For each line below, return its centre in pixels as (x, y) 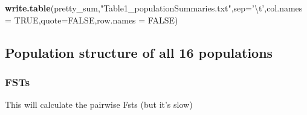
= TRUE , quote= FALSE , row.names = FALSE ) (92, 20)
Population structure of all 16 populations (139, 52)
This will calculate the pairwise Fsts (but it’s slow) (99, 104)
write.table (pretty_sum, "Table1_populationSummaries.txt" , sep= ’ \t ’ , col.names (154, 8)
